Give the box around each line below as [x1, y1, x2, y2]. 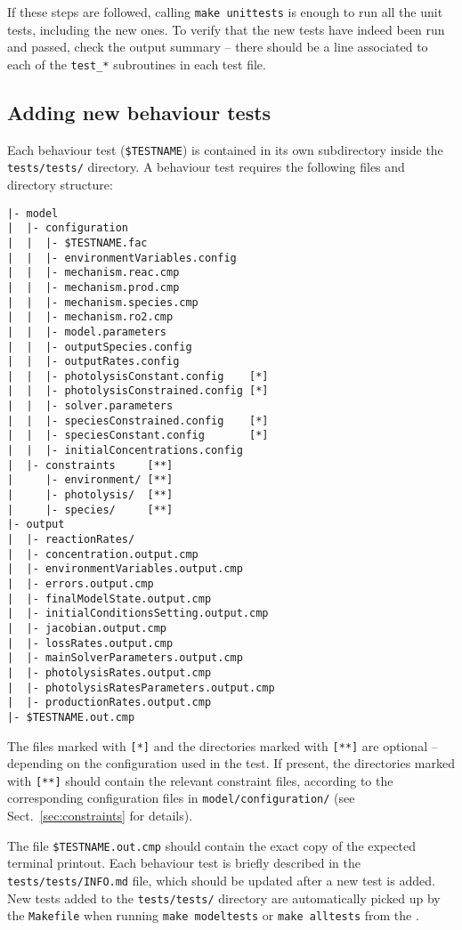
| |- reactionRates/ [7, 533, 135, 546]
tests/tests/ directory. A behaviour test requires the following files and [7, 158, 405, 176]
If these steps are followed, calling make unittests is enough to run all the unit [7, 3, 443, 20]
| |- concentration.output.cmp [7, 547, 199, 561]
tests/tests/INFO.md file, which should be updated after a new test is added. [7, 870, 435, 889]
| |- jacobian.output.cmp [7, 621, 166, 635]
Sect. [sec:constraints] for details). [7, 806, 193, 825]
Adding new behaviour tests [7, 98, 272, 125]
